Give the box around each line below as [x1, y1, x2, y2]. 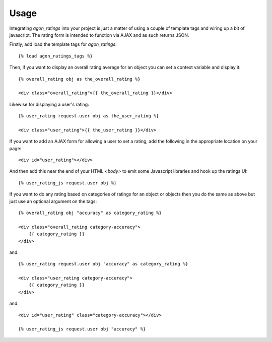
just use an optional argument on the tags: [9, 198, 97, 204]
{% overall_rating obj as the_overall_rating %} [18, 76, 141, 82]
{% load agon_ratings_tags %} [18, 53, 93, 59]
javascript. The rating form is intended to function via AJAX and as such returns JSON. [9, 32, 189, 38]
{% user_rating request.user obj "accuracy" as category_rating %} [18, 261, 188, 267]
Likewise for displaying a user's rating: [9, 101, 89, 107]
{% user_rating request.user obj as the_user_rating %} [18, 113, 159, 119]
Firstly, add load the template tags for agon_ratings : [9, 41, 117, 47]
